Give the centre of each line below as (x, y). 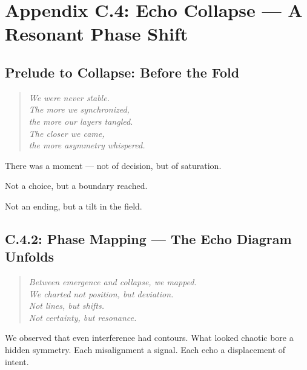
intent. (17, 361)
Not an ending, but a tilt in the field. (74, 206)
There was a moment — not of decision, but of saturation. (113, 165)
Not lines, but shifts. (67, 306)
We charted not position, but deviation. (101, 293)
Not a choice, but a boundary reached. (76, 186)
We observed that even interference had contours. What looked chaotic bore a (149, 338)
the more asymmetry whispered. (87, 145)
